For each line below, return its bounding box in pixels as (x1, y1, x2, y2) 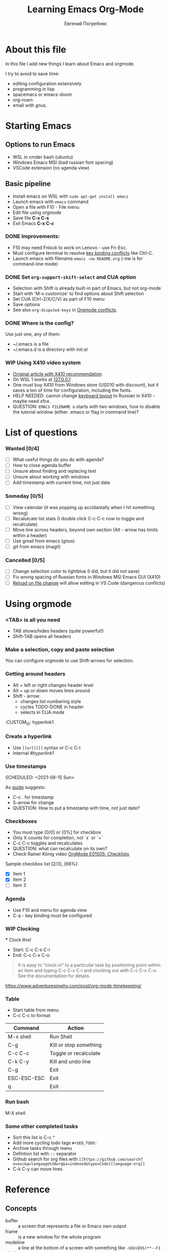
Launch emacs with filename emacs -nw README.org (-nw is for (12, 255, 143, 261)
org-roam (12, 97, 33, 103)
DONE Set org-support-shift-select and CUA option (5, 273, 136, 280)
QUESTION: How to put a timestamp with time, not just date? (12, 805, 140, 811)
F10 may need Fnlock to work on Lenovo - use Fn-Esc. (12, 244, 127, 251)
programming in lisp (12, 86, 55, 92)
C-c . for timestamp (12, 794, 54, 800)
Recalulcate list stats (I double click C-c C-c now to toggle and (12, 515, 144, 521)
